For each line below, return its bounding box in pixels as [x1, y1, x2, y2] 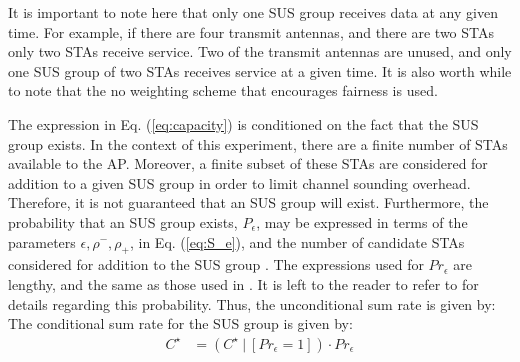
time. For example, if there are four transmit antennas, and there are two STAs [8, 21, 495, 42]
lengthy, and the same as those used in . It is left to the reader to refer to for [8, 273, 479, 294]
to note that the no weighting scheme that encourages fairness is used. [8, 80, 438, 101]
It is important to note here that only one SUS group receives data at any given [8, 2, 498, 22]
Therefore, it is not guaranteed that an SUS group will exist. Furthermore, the [8, 192, 489, 213]
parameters [8, 231, 76, 252]
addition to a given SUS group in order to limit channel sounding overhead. [8, 172, 471, 193]
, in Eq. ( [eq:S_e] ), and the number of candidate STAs [129, 231, 465, 252]
